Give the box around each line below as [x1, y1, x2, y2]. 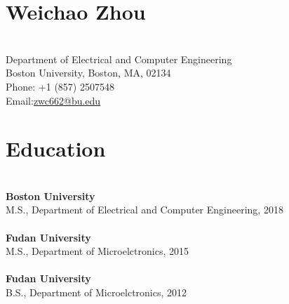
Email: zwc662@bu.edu [6, 93, 101, 107]
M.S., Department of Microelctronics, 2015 [6, 244, 189, 258]
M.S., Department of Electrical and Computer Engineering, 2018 [6, 202, 283, 217]
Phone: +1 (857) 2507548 [6, 79, 114, 93]
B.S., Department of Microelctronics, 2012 [6, 284, 187, 299]
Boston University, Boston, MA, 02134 [6, 65, 171, 80]
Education [6, 134, 106, 163]
